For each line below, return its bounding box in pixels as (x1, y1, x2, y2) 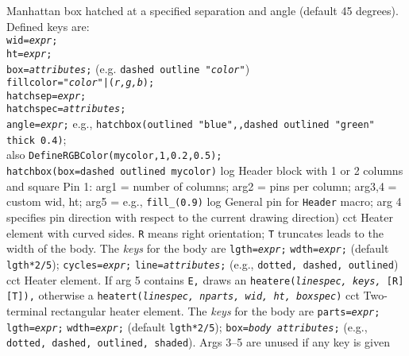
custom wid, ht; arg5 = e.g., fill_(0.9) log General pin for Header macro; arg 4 (6, 193, 402, 210)
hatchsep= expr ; (6, 90, 87, 102)
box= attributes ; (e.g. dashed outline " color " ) (6, 60, 250, 76)
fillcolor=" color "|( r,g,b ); (6, 77, 155, 89)
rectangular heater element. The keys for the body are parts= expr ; (51, 302, 380, 319)
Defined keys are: (6, 17, 90, 34)
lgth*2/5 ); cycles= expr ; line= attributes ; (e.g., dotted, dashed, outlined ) (6, 255, 399, 272)
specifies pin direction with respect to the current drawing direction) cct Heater (6, 209, 394, 225)
